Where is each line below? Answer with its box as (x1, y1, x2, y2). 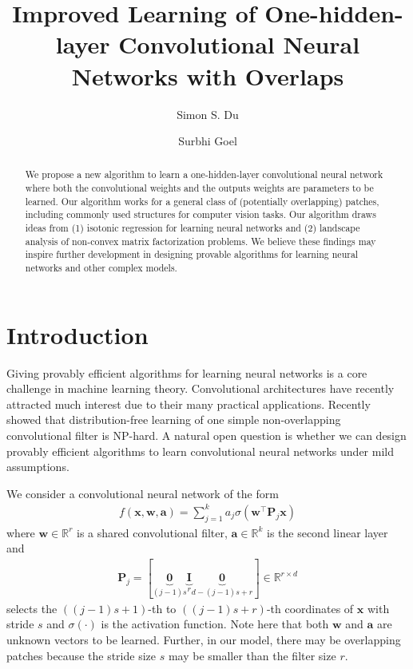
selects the (6, 600, 58, 616)
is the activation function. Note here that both (101, 616, 329, 632)
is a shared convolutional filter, (77, 524, 228, 540)
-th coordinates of (266, 600, 354, 616)
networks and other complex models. (25, 261, 177, 275)
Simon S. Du (177, 105, 239, 122)
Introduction (6, 318, 149, 350)
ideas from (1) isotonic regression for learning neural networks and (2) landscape (25, 221, 360, 235)
